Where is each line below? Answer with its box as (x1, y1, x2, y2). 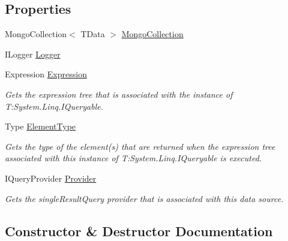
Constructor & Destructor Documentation (5, 221, 273, 240)
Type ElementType (5, 120, 76, 132)
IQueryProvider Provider (5, 171, 97, 184)
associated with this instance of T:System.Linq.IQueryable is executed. (5, 152, 262, 164)
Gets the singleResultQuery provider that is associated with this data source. (5, 192, 284, 204)
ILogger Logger (5, 47, 61, 60)
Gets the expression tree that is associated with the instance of (5, 88, 233, 100)
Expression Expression (5, 68, 87, 80)
